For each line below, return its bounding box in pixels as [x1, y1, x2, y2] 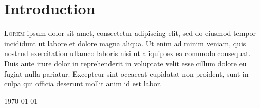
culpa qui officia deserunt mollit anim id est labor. [4, 78, 162, 89]
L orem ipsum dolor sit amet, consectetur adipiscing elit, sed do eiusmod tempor [4, 28, 256, 39]
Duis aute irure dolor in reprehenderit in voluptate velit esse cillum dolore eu [4, 58, 247, 68]
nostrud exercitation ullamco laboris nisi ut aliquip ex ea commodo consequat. [4, 48, 251, 59]
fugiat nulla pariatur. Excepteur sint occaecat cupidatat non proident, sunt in [4, 68, 249, 79]
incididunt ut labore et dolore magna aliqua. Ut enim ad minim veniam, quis [4, 38, 246, 48]
